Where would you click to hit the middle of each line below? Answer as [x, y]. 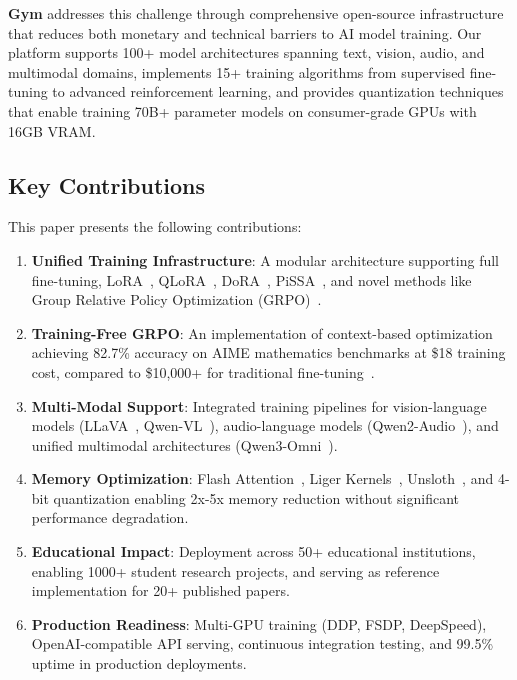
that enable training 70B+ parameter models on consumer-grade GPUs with [242, 110]
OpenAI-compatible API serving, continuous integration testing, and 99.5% [262, 643]
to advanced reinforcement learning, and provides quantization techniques [278, 91]
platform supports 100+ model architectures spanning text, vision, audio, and [246, 52]
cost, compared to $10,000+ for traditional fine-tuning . [203, 371]
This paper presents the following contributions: [155, 226]
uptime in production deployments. [139, 663]
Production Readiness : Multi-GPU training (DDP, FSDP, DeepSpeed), [259, 623]
